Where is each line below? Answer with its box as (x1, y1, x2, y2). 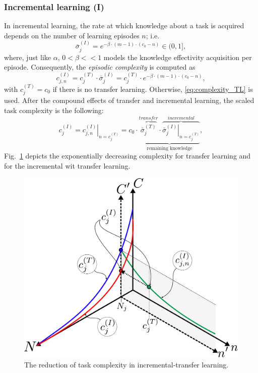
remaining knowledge (147, 145, 192, 151)
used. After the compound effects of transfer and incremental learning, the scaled (4, 95, 254, 105)
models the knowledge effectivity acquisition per (103, 51, 252, 62)
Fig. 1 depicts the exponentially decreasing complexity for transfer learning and (4, 150, 251, 161)
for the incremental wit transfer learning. (4, 160, 131, 171)
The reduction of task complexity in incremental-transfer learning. (24, 359, 229, 369)
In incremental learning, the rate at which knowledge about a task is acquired (4, 20, 244, 31)
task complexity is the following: (4, 104, 104, 115)
